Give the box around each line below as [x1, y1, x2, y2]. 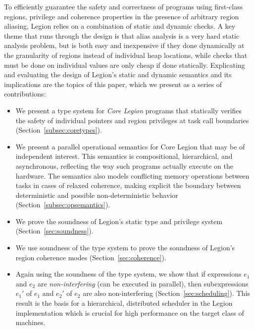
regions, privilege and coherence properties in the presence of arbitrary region [4, 11, 239, 21]
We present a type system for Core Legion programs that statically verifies [15, 105, 242, 115]
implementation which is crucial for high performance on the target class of [15, 307, 244, 318]
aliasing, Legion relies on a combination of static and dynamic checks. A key [4, 21, 236, 31]
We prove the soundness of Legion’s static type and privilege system [15, 216, 223, 226]
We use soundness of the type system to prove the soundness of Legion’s [15, 242, 235, 253]
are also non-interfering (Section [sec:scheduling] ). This [83, 288, 250, 298]
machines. [15, 317, 46, 328]
